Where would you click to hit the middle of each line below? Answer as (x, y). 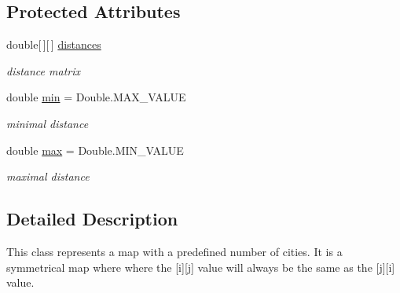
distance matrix (43, 70)
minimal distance (48, 123)
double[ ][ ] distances (54, 44)
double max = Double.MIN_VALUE (95, 150)
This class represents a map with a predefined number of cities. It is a (174, 251)
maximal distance (48, 176)
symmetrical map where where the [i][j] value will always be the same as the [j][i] (201, 267)
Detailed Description (92, 219)
